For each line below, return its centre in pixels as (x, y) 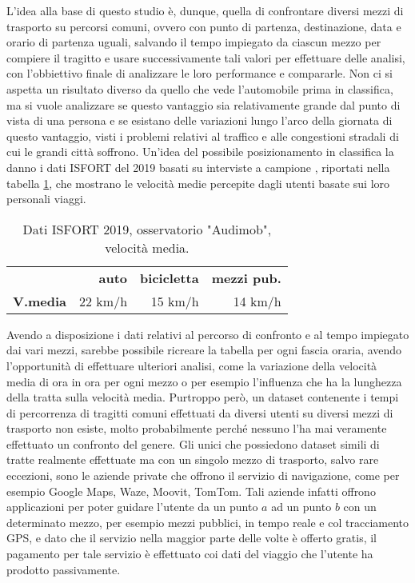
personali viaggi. (46, 199)
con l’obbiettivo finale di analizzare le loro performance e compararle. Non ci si (200, 73)
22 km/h (104, 301)
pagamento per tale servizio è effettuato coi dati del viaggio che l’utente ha (190, 554)
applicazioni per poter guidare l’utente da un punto (132, 507)
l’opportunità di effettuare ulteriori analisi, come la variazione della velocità (192, 365)
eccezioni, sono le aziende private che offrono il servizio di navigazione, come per (203, 475)
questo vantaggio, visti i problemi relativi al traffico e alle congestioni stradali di (203, 136)
